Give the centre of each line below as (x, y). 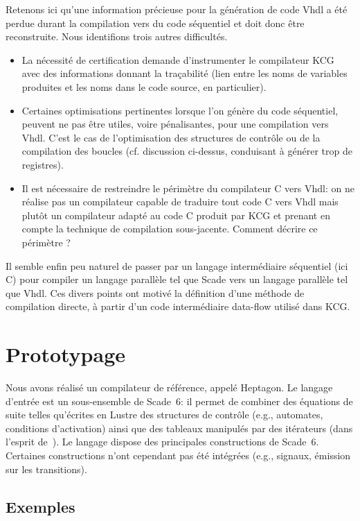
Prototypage (66, 354)
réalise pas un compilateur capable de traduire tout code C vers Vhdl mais (180, 202)
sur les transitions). (46, 469)
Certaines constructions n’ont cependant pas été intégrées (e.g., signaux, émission (178, 455)
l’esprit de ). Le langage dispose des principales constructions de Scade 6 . (162, 442)
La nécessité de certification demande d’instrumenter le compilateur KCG (178, 59)
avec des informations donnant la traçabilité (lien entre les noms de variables (184, 73)
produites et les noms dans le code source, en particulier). (144, 86)
